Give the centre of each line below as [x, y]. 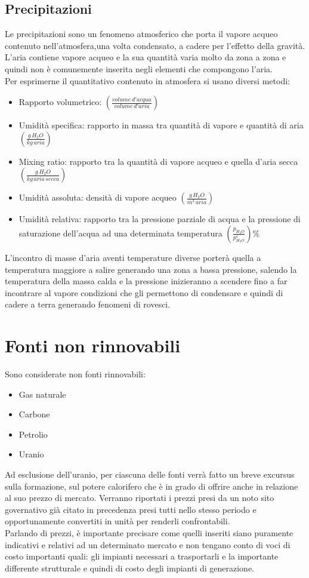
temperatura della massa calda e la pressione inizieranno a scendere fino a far [146, 281]
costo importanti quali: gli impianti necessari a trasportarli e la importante [142, 556]
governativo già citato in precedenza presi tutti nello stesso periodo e [131, 509]
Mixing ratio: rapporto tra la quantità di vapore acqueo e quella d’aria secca [158, 161]
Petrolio [33, 434]
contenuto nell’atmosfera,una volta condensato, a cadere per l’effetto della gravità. [155, 45]
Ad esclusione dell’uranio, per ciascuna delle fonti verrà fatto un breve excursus [150, 474]
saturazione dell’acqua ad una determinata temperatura [120, 233]
